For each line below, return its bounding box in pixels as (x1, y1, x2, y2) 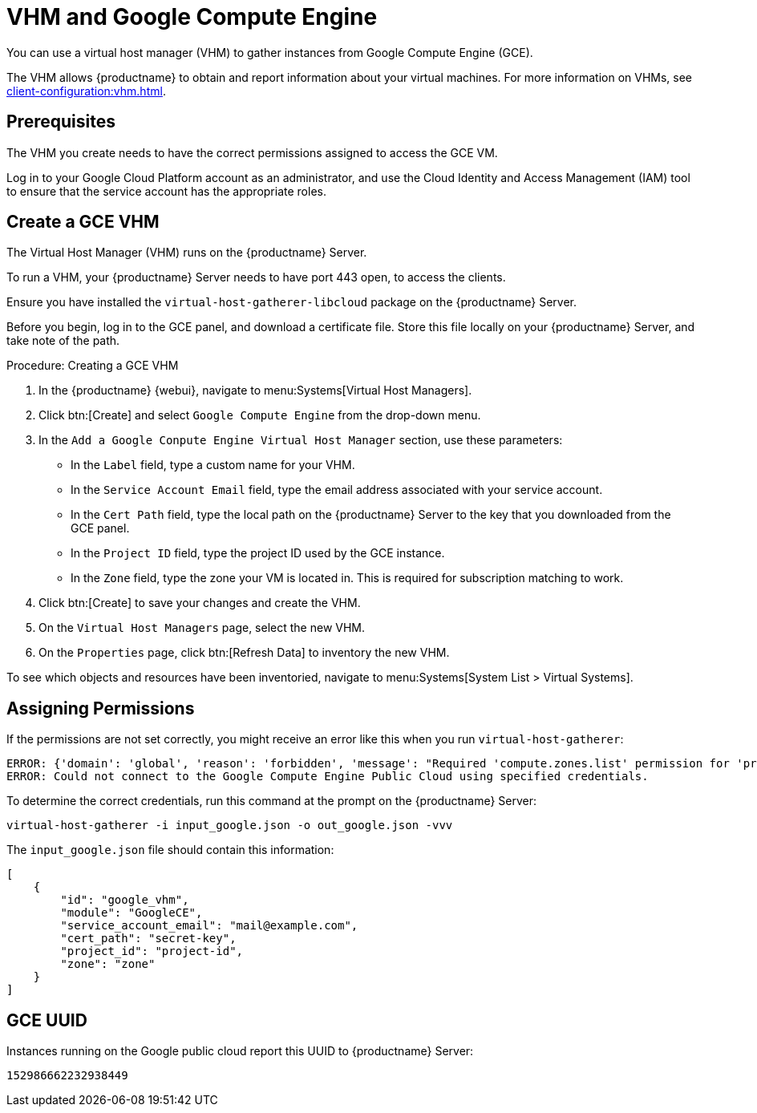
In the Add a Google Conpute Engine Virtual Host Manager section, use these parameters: (38, 433, 563, 447)
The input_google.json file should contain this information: (6, 843, 334, 857)
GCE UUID (6, 1010, 87, 1030)
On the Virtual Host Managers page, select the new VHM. (38, 621, 366, 635)
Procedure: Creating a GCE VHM (6, 358, 179, 373)
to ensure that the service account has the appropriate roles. (6, 184, 326, 198)
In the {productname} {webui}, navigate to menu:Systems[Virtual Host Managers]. (38, 383, 472, 398)
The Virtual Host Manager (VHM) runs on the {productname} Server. (6, 245, 367, 260)
